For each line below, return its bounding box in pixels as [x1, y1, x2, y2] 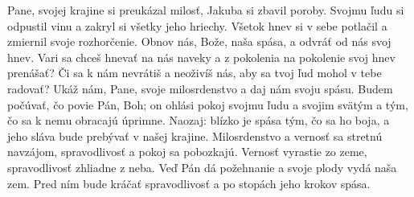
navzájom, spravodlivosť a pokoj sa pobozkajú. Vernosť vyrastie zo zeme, [7, 143, 367, 160]
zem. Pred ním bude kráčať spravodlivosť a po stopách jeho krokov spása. [7, 174, 371, 191]
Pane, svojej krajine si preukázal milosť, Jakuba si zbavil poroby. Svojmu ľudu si [7, 2, 404, 18]
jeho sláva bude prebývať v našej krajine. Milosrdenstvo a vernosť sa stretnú [7, 127, 383, 144]
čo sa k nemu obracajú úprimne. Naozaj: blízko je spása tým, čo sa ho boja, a [7, 112, 390, 129]
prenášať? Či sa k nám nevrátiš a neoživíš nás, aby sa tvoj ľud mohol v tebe [7, 64, 382, 81]
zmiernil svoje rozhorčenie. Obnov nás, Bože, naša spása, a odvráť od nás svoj [7, 33, 391, 50]
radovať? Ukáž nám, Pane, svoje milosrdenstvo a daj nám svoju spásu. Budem [7, 80, 393, 96]
